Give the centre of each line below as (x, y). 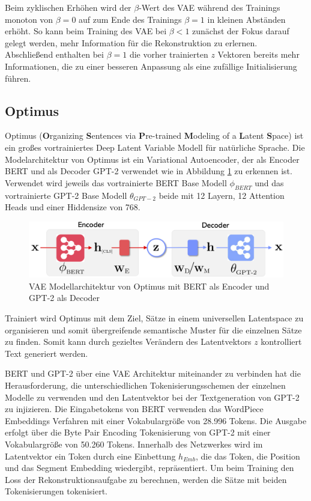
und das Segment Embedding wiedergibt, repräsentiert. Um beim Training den (149, 468)
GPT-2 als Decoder (65, 298)
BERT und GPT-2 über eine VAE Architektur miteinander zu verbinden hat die (153, 373)
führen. (18, 78)
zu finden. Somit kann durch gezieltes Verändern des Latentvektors (128, 342)
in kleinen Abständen (246, 19)
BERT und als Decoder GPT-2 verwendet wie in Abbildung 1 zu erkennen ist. (149, 171)
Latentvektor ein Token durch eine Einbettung (90, 456)
